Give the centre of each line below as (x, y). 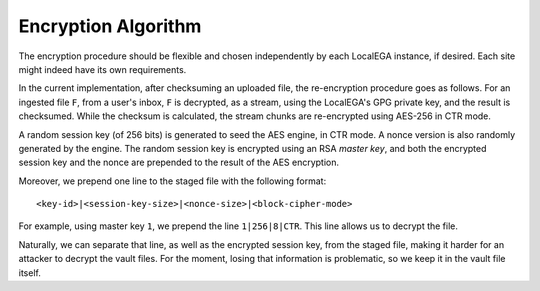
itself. (30, 272)
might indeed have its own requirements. (102, 69)
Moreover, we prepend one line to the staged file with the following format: (172, 181)
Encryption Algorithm (110, 26)
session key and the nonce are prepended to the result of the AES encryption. (179, 162)
